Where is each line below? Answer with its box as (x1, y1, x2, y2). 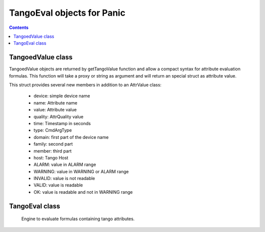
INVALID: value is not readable (33, 176, 95, 181)
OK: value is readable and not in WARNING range (33, 189, 133, 195)
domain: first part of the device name (33, 134, 109, 140)
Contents (9, 25, 29, 30)
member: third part (33, 148, 72, 154)
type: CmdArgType (33, 128, 72, 133)
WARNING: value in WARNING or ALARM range (33, 168, 129, 174)
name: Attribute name (33, 100, 78, 105)
